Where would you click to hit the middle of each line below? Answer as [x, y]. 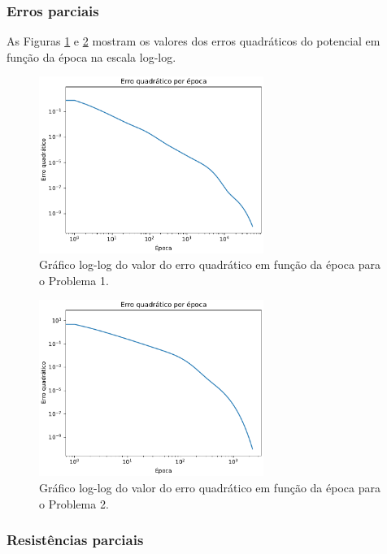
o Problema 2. [74, 503]
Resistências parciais [75, 540]
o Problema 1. [74, 280]
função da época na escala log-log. [91, 56]
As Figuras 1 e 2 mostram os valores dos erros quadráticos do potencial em [193, 41]
